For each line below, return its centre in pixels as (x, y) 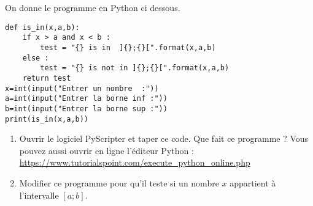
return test (47, 78)
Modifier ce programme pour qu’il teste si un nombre (119, 182)
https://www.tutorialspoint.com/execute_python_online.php (135, 162)
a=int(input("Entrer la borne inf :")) (86, 99)
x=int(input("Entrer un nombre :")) (82, 88)
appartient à (253, 182)
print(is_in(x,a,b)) (47, 119)
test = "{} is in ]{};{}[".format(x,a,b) (128, 47)
